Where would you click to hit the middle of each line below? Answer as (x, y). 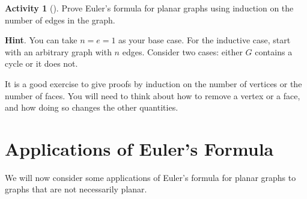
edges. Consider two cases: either (182, 51)
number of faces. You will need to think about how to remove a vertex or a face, (153, 95)
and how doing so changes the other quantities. (92, 107)
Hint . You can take (41, 40)
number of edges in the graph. (60, 20)
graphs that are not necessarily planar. (76, 189)
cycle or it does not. (41, 63)
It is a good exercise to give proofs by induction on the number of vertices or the (153, 83)
